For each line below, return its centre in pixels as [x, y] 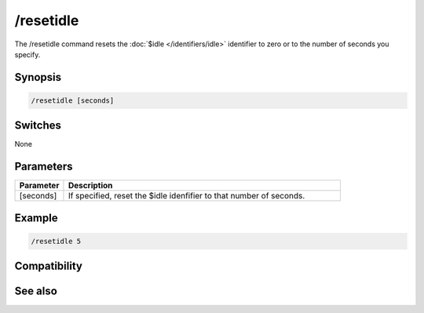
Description [90, 186]
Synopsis [38, 77]
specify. [27, 54]
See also [36, 291]
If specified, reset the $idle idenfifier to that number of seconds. [186, 196]
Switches [38, 126]
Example [36, 218]
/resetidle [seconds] [73, 100]
